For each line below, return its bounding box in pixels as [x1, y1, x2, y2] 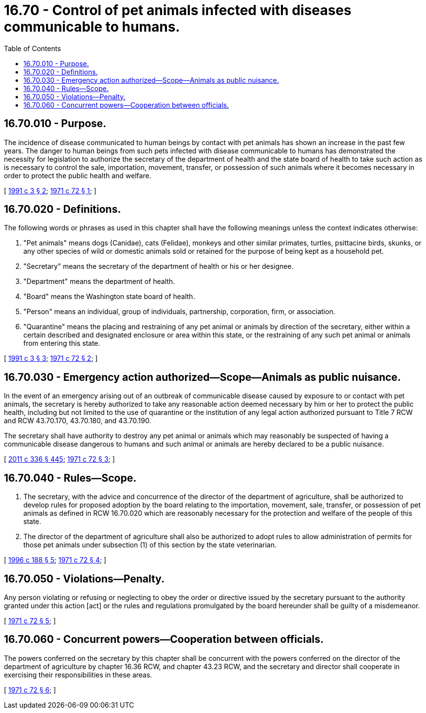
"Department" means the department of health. [23, 277, 175, 286]
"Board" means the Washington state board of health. [23, 292, 195, 301]
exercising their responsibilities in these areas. [4, 670, 152, 679]
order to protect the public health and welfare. [4, 171, 151, 180]
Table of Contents [4, 44, 61, 53]
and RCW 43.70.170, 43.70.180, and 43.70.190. [4, 416, 151, 425]
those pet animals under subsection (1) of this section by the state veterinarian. [23, 541, 277, 549]
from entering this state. [23, 339, 100, 348]
